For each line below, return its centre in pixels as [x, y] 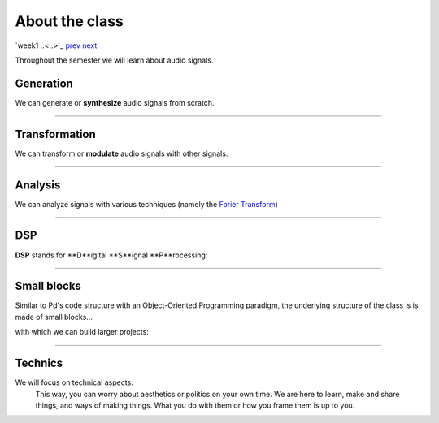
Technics [39, 363]
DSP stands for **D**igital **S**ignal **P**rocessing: [111, 255]
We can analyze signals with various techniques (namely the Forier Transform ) [146, 204]
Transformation [56, 134]
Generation [44, 83]
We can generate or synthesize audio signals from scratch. [115, 102]
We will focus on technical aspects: [74, 382]
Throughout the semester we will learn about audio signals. [114, 60]
